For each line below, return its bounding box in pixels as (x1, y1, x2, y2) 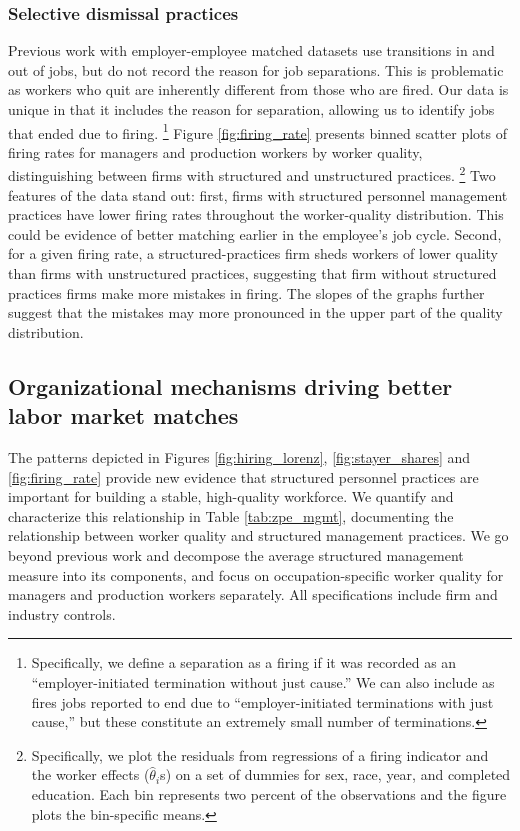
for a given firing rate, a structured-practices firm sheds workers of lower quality (8, 243, 498, 264)
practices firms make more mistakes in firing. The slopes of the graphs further (8, 282, 485, 303)
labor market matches (8, 400, 239, 431)
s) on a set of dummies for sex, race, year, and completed (160, 764, 511, 785)
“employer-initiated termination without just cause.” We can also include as (31, 671, 495, 692)
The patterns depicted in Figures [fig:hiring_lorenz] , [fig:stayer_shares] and (8, 447, 471, 468)
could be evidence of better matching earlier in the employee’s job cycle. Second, (8, 223, 502, 244)
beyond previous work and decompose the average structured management (8, 545, 464, 565)
